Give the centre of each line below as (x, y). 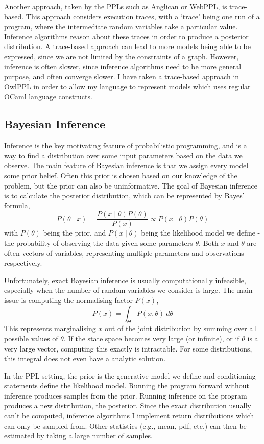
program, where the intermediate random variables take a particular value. (121, 26)
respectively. (23, 263)
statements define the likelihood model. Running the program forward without (127, 385)
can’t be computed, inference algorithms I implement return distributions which (129, 416)
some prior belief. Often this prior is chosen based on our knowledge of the (121, 175)
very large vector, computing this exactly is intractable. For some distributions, (128, 348)
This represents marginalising (50, 328)
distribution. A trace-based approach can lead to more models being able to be (127, 46)
